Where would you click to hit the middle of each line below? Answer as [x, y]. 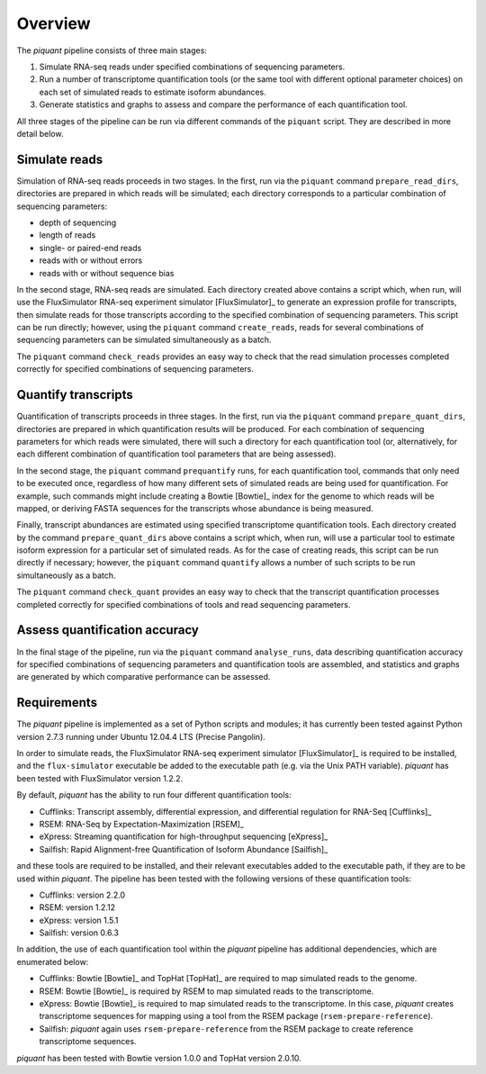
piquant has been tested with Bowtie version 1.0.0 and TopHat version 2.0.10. [159, 1058]
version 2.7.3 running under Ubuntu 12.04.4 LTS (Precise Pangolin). [141, 736]
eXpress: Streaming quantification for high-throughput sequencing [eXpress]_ [184, 836]
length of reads [67, 235]
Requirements [57, 703]
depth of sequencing [78, 222]
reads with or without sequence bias [107, 273]
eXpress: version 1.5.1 [79, 920]
